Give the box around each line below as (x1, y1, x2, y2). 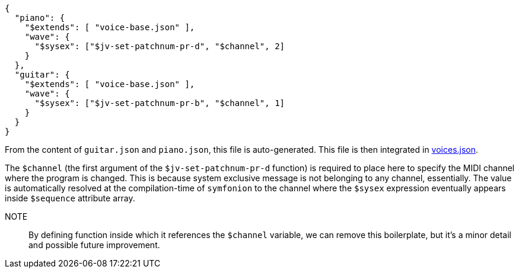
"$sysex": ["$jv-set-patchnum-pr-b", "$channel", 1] (34, 98, 285, 108)
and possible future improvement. (28, 240, 160, 250)
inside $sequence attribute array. (5, 193, 135, 203)
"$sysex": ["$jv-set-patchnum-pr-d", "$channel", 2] (34, 41, 285, 51)
